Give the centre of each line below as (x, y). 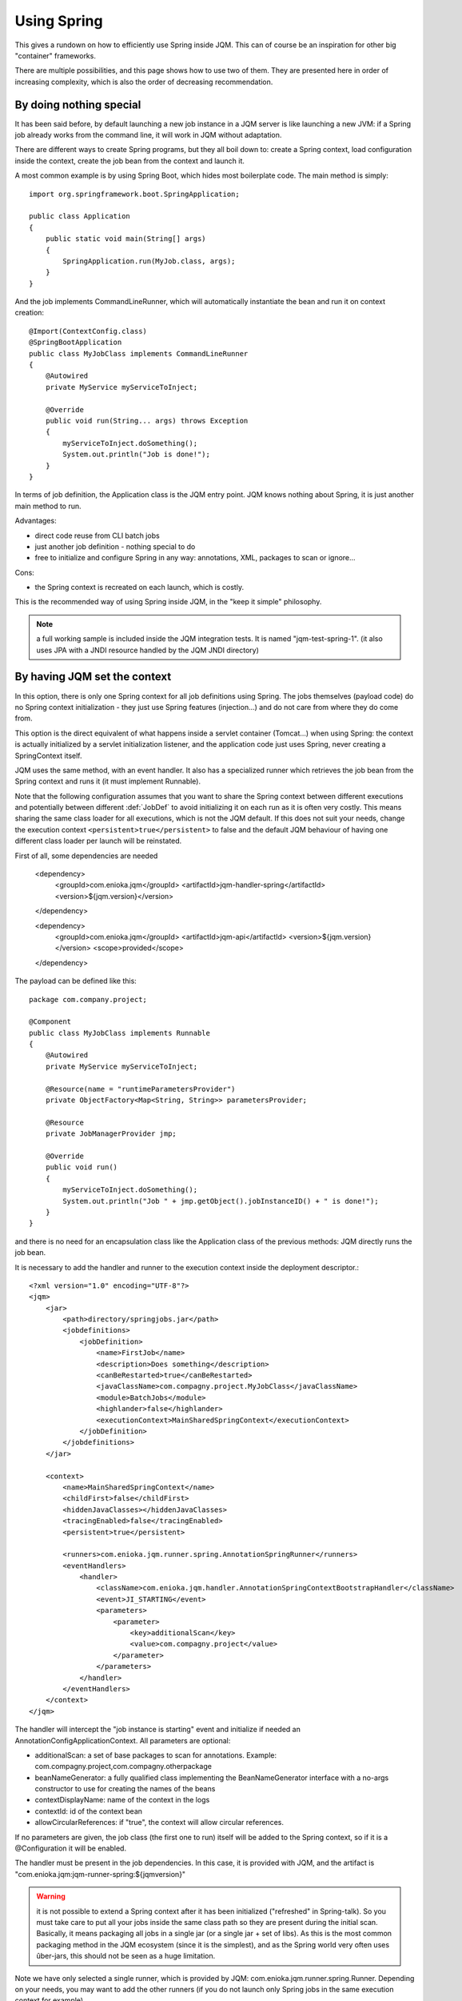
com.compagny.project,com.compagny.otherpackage (123, 1766)
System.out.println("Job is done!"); (137, 455)
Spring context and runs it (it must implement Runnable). (108, 781)
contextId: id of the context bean (89, 1811)
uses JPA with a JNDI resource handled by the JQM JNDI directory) (148, 650)
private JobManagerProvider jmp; (111, 1134)
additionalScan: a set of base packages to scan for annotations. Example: (156, 1755)
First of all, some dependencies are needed (86, 856)
